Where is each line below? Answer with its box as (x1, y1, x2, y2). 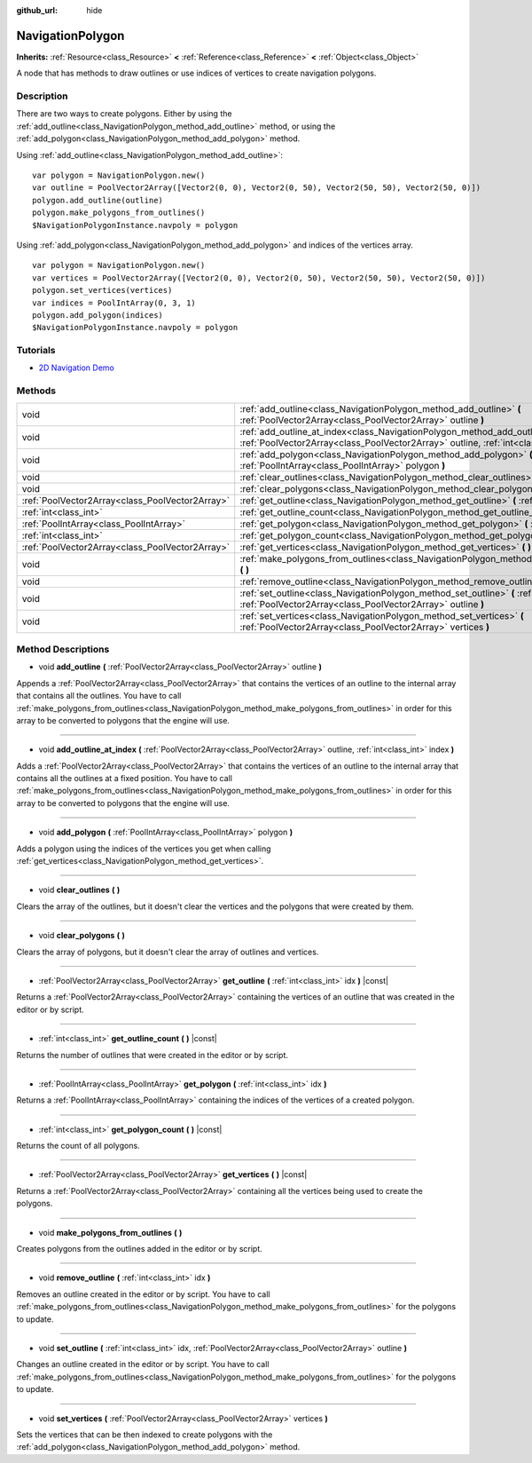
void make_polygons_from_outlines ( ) (38, 1227, 183, 1238)
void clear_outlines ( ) (38, 884, 121, 896)
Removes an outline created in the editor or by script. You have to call (16, 1288, 270, 1300)
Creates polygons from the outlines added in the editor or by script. (16, 1244, 263, 1254)
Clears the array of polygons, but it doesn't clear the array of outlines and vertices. (16, 946, 319, 957)
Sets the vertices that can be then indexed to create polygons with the (16, 1429, 273, 1440)
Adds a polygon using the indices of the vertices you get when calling (16, 843, 271, 854)
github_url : (16, 5, 58, 15)
